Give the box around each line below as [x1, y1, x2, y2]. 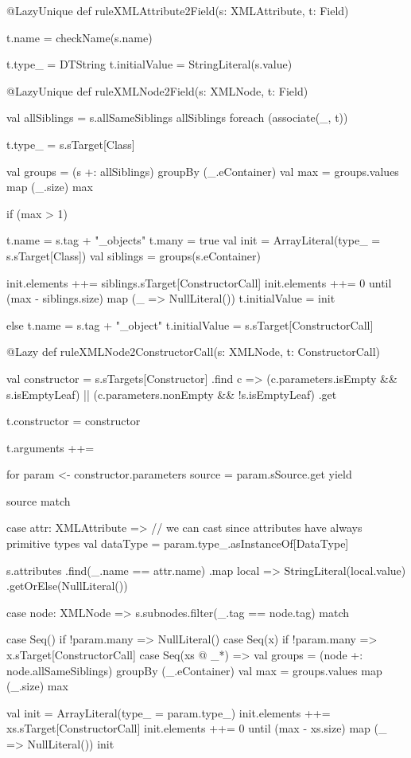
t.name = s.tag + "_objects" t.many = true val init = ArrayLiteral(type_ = [6, 232, 381, 248]
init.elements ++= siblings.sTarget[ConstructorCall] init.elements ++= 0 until [6, 274, 392, 291]
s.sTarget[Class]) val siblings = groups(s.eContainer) [6, 247, 262, 264]
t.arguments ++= [6, 439, 95, 455]
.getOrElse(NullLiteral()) [6, 577, 128, 594]
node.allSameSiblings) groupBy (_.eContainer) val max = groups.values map [6, 662, 382, 678]
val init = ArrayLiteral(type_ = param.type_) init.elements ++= [6, 704, 331, 721]
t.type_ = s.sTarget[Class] [6, 135, 135, 152]
